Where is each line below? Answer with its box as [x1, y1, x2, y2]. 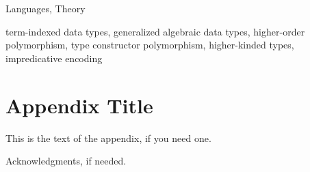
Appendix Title [5, 91, 153, 119]
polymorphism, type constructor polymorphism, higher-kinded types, [5, 38, 294, 52]
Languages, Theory [5, 1, 86, 15]
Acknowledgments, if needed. [5, 154, 127, 168]
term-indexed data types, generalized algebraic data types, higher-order [5, 24, 305, 38]
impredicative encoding [5, 51, 103, 65]
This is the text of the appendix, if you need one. [5, 130, 211, 145]
